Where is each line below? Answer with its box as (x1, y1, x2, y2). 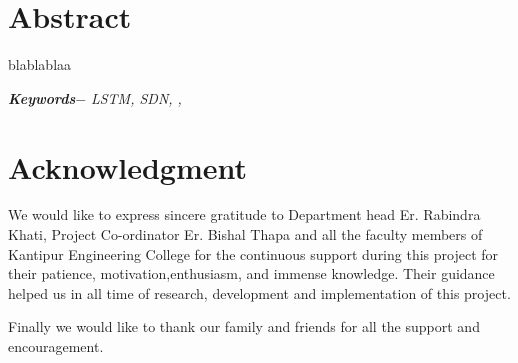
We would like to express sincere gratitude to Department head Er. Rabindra (8, 204, 481, 225)
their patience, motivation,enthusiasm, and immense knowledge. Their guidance (8, 263, 495, 284)
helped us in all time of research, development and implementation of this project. (8, 282, 511, 303)
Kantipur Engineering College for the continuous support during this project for (8, 243, 499, 264)
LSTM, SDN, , (90, 87, 182, 108)
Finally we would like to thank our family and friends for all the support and (8, 316, 480, 337)
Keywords (8, 87, 76, 108)
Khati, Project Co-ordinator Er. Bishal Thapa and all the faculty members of (8, 224, 483, 245)
